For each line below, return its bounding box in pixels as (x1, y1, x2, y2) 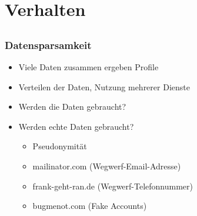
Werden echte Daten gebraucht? (18, 120, 134, 132)
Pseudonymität (32, 140, 87, 152)
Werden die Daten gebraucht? (18, 100, 126, 113)
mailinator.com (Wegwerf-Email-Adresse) (32, 160, 181, 172)
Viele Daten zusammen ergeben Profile (18, 61, 159, 73)
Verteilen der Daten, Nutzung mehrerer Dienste (18, 80, 190, 93)
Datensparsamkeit (5, 37, 92, 52)
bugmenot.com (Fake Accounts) (32, 199, 147, 212)
